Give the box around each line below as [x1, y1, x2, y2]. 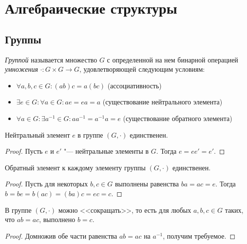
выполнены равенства [114, 179, 179, 189]
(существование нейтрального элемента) [102, 97, 223, 107]
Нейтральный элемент [5, 129, 70, 140]
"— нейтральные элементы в [63, 146, 149, 156]
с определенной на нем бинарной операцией [107, 54, 238, 64]
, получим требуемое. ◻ [163, 230, 236, 241]
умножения [5, 64, 38, 74]
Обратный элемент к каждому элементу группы [5, 162, 146, 172]
